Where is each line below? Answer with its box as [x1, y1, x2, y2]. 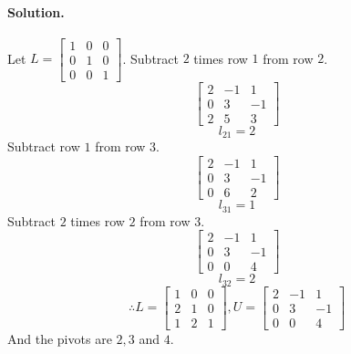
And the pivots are [7, 328, 112, 348]
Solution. [7, 2, 65, 21]
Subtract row [7, 137, 80, 156]
